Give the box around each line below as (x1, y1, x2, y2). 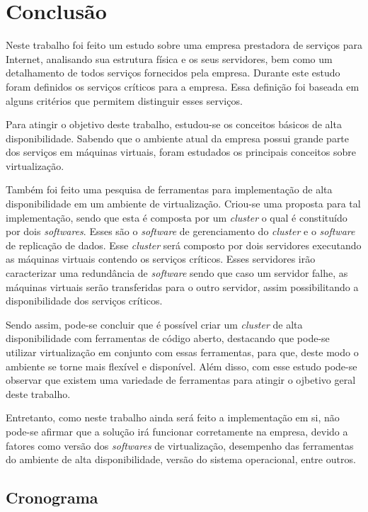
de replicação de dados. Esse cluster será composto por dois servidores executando (6, 237, 362, 252)
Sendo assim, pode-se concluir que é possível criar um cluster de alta (6, 317, 303, 331)
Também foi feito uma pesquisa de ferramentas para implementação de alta (6, 182, 333, 197)
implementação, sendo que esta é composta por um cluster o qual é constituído (6, 210, 347, 224)
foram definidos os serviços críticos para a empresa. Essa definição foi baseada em (6, 79, 360, 93)
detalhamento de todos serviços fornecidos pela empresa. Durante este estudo (6, 65, 340, 80)
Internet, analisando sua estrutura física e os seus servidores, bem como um (6, 51, 333, 66)
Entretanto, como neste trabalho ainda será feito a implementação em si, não (6, 410, 340, 425)
